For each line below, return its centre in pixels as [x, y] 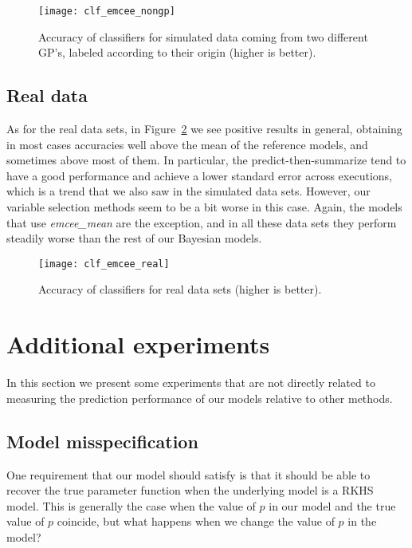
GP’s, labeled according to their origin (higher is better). [177, 52]
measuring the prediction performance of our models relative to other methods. [200, 398]
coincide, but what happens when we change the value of [196, 521]
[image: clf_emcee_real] [104, 264]
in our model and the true [332, 505]
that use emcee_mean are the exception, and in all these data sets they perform [202, 222]
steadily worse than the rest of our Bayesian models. [134, 238]
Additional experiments [138, 344]
